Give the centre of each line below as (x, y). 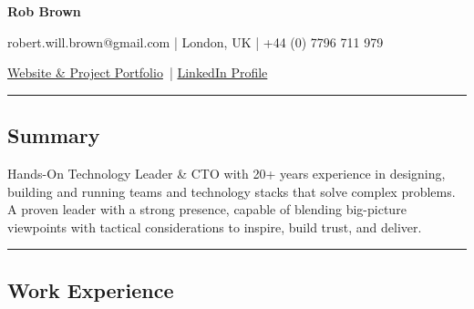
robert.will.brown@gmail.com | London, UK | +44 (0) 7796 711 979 (196, 41)
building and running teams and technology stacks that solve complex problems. (232, 191)
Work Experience (91, 289)
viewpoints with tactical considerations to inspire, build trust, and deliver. (215, 227)
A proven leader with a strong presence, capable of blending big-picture (207, 209)
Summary (54, 135)
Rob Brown (44, 11)
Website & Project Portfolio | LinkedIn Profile (138, 72)
